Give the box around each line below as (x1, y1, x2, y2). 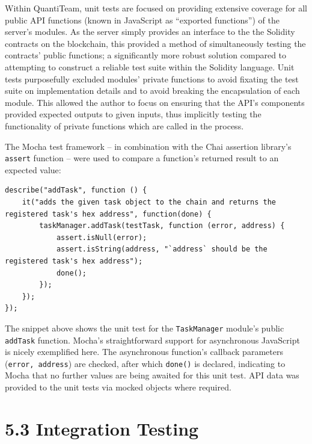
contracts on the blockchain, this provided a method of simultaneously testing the (5, 37, 306, 49)
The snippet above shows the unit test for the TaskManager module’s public (5, 321, 284, 334)
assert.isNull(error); (56, 233, 147, 242)
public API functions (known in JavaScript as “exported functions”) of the (5, 13, 280, 26)
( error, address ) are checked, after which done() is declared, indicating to (5, 357, 286, 369)
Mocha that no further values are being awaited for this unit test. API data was (5, 369, 299, 381)
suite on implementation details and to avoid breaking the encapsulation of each (5, 84, 300, 97)
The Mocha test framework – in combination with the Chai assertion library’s (5, 140, 292, 152)
